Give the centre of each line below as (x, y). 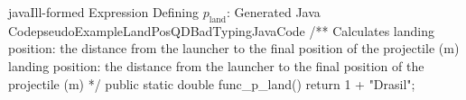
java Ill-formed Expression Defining (104, 12)
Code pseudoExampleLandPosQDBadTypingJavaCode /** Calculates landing (222, 30)
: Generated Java (274, 12)
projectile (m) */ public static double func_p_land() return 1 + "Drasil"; (212, 83)
